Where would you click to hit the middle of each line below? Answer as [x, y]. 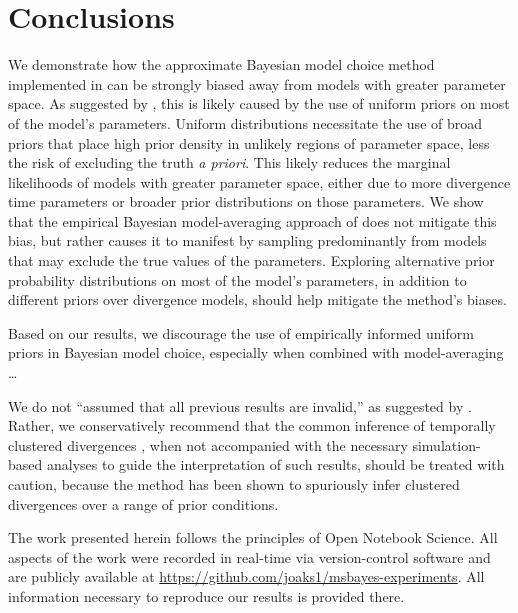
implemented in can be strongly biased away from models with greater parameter [257, 83]
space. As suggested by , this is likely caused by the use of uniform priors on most [259, 103]
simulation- [446, 444]
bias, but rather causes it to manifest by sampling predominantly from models [247, 240]
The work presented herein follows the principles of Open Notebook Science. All [253, 537]
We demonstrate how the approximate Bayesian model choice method [221, 64]
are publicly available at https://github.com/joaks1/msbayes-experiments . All [246, 576]
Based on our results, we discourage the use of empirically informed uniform [241, 332]
